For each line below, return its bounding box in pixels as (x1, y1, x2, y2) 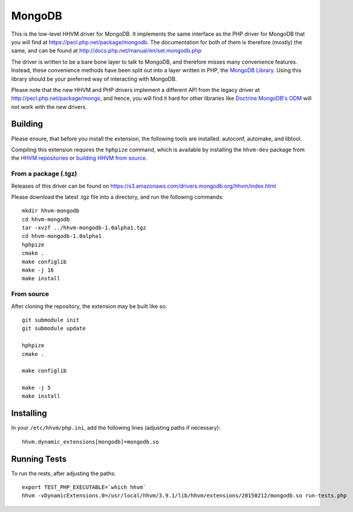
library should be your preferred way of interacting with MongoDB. (11, 75, 177, 82)
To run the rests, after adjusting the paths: (11, 470, 116, 477)
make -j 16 (22, 267, 54, 274)
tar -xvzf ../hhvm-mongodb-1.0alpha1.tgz (22, 225, 146, 231)
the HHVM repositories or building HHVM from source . (11, 154, 147, 162)
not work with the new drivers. (11, 103, 87, 110)
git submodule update (22, 325, 86, 332)
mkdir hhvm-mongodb (22, 208, 80, 214)
